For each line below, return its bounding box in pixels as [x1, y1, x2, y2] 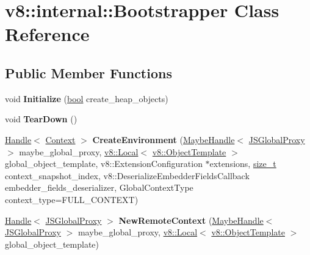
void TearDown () [5, 113, 77, 125]
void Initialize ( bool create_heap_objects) [5, 92, 168, 105]
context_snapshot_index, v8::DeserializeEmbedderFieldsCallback [5, 169, 250, 182]
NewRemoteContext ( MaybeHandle [118, 213, 264, 226]
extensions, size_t [209, 157, 276, 170]
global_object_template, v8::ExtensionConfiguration [5, 157, 203, 170]
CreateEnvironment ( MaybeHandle [92, 133, 235, 146]
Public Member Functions [5, 63, 172, 82]
